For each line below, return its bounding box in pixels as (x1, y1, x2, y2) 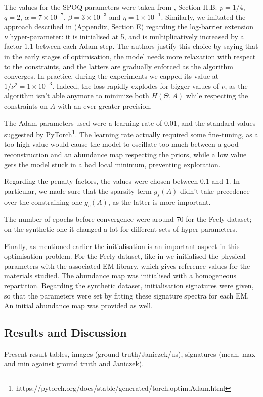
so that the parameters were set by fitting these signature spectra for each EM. (4, 290, 249, 301)
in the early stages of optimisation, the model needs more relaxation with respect (4, 51, 256, 61)
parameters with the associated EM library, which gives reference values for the (4, 260, 250, 271)
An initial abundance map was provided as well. (4, 300, 153, 311)
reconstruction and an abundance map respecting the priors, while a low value (4, 148, 247, 159)
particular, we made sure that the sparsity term (4, 185, 152, 196)
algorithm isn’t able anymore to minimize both (4, 90, 149, 101)
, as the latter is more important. (108, 196, 211, 207)
